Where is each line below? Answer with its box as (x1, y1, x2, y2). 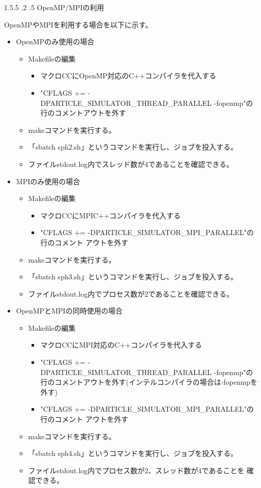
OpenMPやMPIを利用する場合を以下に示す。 (4, 19, 153, 30)
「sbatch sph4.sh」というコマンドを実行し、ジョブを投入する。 (28, 448, 238, 458)
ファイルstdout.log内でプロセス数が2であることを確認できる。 (28, 288, 234, 299)
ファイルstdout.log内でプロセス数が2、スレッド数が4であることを (28, 465, 245, 475)
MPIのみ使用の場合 (16, 176, 80, 186)
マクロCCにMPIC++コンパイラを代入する (40, 210, 181, 220)
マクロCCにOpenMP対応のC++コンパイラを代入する (40, 70, 216, 81)
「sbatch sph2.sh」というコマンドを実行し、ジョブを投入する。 (28, 141, 238, 152)
